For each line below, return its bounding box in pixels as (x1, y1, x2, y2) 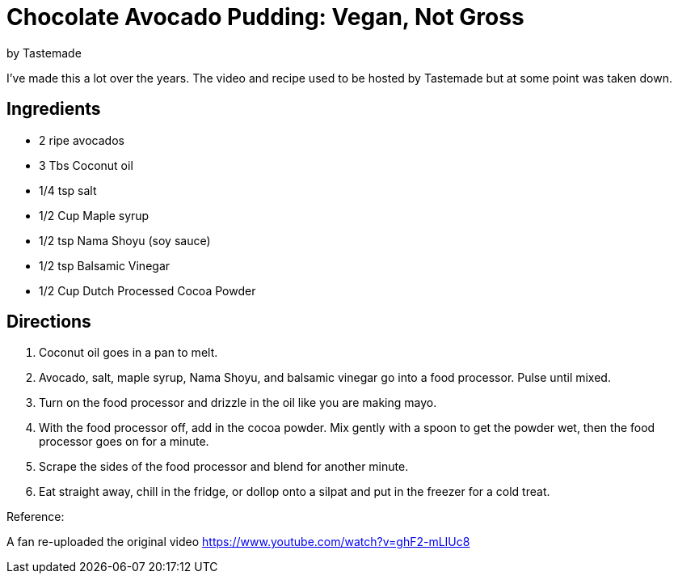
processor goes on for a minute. (39, 434, 209, 449)
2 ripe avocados (39, 133, 124, 147)
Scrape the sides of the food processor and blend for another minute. (39, 459, 409, 474)
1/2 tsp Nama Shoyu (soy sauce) (39, 233, 211, 248)
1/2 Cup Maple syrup (39, 208, 149, 222)
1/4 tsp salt (39, 183, 97, 197)
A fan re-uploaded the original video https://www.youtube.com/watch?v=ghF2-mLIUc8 (6, 535, 470, 549)
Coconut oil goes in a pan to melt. (39, 345, 218, 360)
